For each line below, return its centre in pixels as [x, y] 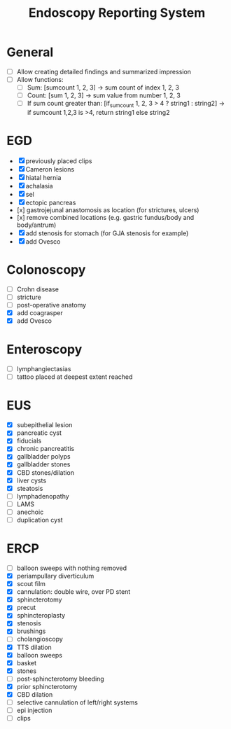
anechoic [30, 512]
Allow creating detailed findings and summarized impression [104, 71]
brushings [31, 631]
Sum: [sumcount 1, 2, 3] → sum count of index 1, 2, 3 [103, 88]
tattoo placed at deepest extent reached [75, 377]
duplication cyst [40, 520]
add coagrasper [40, 313]
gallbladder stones [43, 464]
